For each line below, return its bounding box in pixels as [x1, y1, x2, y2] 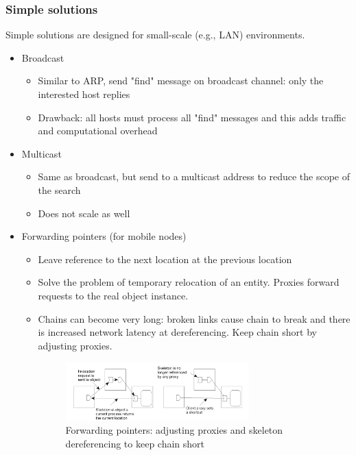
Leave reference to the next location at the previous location [38, 251, 292, 266]
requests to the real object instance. [38, 288, 189, 302]
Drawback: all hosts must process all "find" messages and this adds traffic [38, 110, 346, 124]
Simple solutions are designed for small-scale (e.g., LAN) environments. [5, 27, 305, 42]
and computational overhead [38, 123, 158, 138]
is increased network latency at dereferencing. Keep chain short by [38, 325, 317, 339]
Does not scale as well [38, 206, 130, 220]
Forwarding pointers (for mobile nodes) [21, 229, 187, 243]
